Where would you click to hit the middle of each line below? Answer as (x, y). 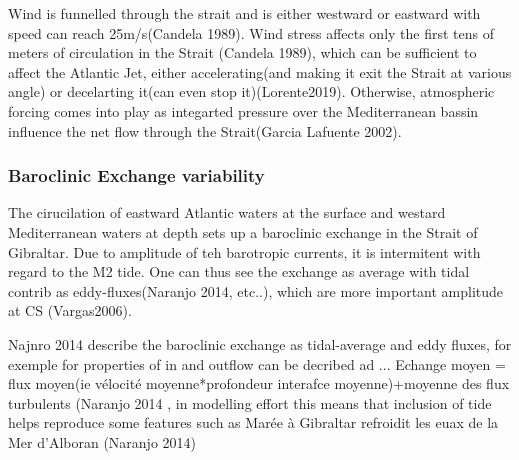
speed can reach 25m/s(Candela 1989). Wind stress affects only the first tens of (251, 32)
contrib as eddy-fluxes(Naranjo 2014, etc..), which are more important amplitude (256, 290)
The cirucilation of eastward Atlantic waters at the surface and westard (227, 212)
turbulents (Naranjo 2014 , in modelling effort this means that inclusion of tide (250, 402)
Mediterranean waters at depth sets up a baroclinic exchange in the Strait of (243, 231)
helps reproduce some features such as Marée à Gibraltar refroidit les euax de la (253, 422)
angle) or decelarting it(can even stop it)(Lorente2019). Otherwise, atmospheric (251, 91)
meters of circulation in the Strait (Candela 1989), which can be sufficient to (242, 52)
